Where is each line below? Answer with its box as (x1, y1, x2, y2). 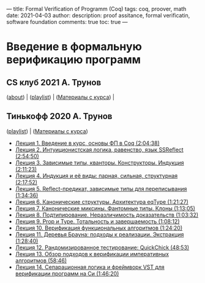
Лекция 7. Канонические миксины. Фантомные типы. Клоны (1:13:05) (15, 204, 196, 212)
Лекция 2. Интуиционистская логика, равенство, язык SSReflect (15, 145, 184, 153)
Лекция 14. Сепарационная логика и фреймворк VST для (15, 263, 165, 271)
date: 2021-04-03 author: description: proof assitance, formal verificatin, (6, 12, 190, 19)
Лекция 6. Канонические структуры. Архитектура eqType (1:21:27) (15, 198, 188, 205)
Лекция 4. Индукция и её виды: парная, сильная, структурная (15, 172, 178, 179)
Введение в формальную (6, 40, 142, 54)
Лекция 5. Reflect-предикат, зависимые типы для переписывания (15, 185, 187, 192)
